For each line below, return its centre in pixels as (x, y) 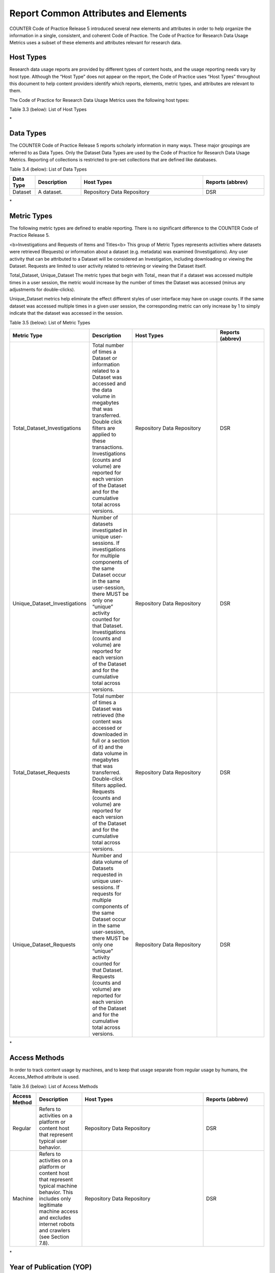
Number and (107, 855)
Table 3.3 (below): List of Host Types (48, 109)
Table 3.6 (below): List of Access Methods (54, 1086)
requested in (107, 875)
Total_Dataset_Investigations (47, 428)
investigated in (110, 531)
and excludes (55, 1218)
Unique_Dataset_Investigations (49, 603)
